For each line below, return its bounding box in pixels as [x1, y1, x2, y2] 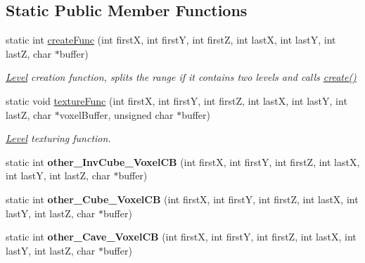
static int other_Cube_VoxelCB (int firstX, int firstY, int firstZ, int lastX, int [6, 191, 359, 206]
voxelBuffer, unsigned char [59, 107, 174, 122]
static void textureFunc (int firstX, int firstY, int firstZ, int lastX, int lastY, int [6, 93, 347, 108]
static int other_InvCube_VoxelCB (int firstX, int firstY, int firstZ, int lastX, [6, 154, 360, 169]
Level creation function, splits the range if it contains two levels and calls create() [6, 70, 357, 84]
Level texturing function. [6, 131, 111, 146]
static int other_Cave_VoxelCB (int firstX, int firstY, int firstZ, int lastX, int [6, 229, 357, 244]
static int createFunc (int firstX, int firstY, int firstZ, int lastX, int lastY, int [6, 32, 336, 47]
